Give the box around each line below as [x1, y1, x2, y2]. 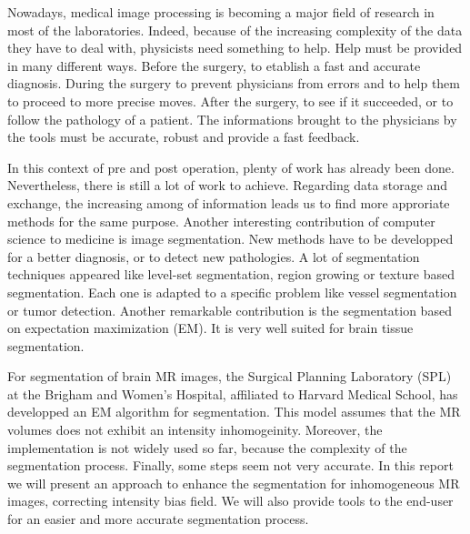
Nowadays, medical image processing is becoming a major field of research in [7, 3, 435, 21]
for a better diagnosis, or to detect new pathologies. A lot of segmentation [7, 247, 420, 266]
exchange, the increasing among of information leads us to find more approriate [7, 193, 450, 212]
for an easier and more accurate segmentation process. [7, 509, 309, 529]
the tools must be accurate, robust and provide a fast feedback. [7, 127, 360, 146]
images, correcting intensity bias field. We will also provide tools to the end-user [7, 491, 454, 510]
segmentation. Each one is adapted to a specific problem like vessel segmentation [7, 282, 457, 301]
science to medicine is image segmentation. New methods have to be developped [7, 229, 454, 248]
